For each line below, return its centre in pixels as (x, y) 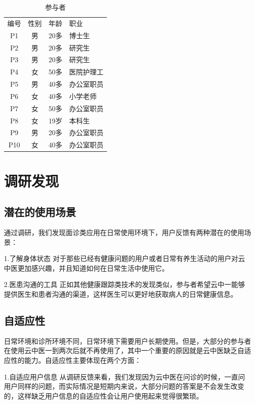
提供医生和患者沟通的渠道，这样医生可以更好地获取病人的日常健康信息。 (121, 294)
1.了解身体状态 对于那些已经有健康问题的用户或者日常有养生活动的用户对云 (125, 258)
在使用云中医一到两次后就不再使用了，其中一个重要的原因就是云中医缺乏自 (124, 350)
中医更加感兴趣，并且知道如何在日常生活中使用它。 (86, 268)
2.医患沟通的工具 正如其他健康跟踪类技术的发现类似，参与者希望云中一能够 (125, 284)
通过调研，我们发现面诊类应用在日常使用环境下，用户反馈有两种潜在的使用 (124, 232)
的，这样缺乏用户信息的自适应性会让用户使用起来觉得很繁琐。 (103, 395)
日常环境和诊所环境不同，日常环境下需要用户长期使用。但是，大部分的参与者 (127, 341)
